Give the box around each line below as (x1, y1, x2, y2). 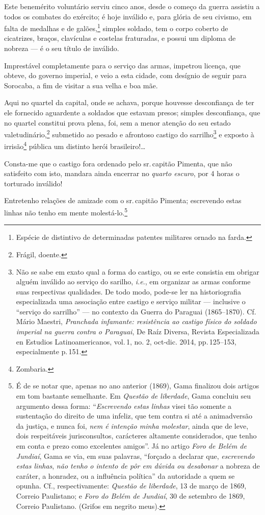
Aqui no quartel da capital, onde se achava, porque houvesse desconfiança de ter (4, 97, 254, 108)
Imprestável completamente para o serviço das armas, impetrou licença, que (4, 60, 241, 70)
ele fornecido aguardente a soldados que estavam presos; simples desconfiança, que (4, 107, 260, 117)
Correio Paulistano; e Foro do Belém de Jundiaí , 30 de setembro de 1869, (16, 490, 245, 501)
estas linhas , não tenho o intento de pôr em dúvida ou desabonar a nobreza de (16, 460, 260, 471)
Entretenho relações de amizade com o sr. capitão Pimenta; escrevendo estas (4, 195, 242, 206)
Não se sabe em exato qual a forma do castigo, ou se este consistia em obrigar (16, 266, 259, 277)
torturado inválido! (4, 178, 63, 188)
